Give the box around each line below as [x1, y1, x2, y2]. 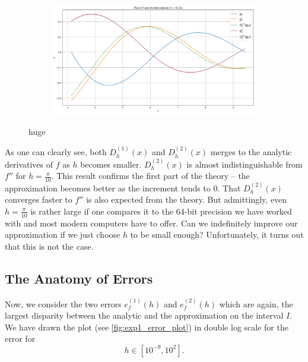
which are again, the [219, 297, 293, 310]
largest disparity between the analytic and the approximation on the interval [5, 309, 284, 322]
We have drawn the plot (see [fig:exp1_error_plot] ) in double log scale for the [5, 320, 288, 333]
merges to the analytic [210, 146, 292, 158]
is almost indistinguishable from [186, 158, 303, 170]
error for [5, 332, 36, 345]
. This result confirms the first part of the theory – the [51, 169, 250, 182]
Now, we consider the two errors [5, 297, 122, 310]
